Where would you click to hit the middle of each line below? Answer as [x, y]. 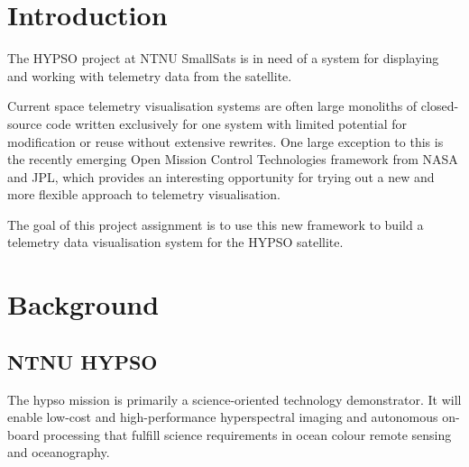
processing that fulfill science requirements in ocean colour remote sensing [248, 434]
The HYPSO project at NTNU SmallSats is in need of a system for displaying [223, 58]
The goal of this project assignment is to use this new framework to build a [216, 224]
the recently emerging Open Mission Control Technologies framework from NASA [233, 159]
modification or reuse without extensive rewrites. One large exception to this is [225, 141]
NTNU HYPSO [83, 361]
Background [83, 304]
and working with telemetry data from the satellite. [150, 75]
